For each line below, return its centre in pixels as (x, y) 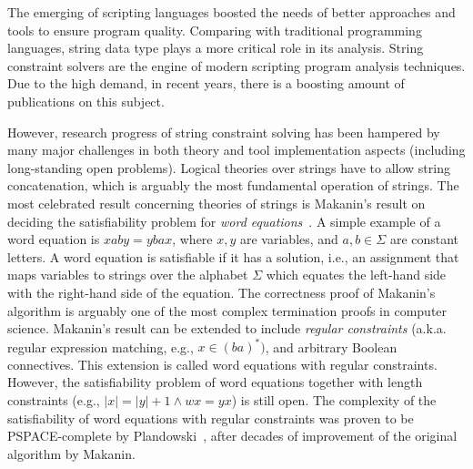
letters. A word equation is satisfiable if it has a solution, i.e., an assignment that (233, 256)
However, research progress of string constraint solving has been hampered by (224, 132)
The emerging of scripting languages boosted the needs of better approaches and (231, 12)
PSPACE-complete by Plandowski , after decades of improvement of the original (232, 436)
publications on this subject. (86, 101)
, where (192, 239)
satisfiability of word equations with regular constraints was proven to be (211, 418)
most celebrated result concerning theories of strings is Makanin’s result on (216, 203)
